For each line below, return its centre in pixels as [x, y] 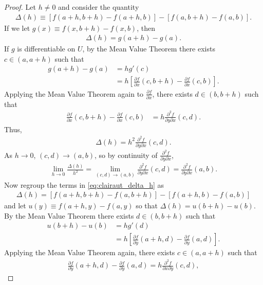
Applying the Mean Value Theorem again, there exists [90, 252]
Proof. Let [20, 7]
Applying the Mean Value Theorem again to [74, 93]
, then [146, 28]
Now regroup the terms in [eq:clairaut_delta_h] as [84, 184]
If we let [17, 28]
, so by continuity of [126, 155]
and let [15, 206]
